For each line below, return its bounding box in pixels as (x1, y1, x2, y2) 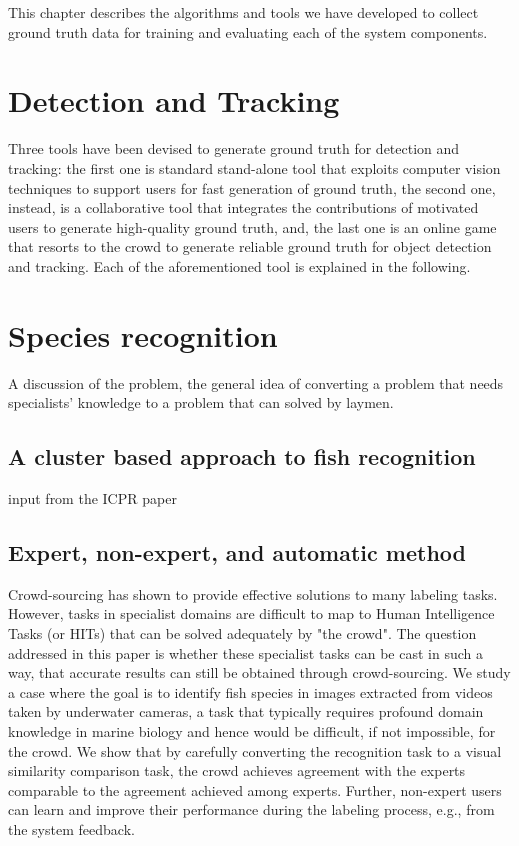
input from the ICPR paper (8, 487, 177, 508)
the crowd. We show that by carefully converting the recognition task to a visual (8, 740, 502, 761)
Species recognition (8, 314, 278, 355)
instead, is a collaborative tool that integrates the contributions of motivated (8, 197, 479, 218)
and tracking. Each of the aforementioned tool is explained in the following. (8, 255, 471, 276)
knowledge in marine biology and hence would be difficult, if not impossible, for (8, 720, 496, 741)
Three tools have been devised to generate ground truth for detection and (8, 138, 460, 159)
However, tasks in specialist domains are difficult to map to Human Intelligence (8, 603, 495, 624)
